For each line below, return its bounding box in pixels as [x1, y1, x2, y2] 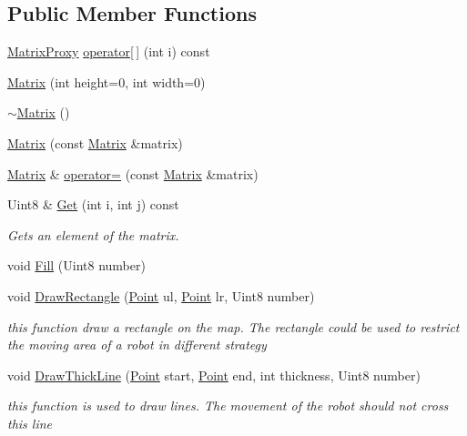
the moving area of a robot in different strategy [7, 335, 267, 354]
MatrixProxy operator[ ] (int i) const [7, 42, 210, 61]
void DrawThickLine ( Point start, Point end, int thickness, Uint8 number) [7, 365, 421, 384]
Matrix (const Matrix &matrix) [7, 133, 183, 152]
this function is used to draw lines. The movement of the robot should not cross [7, 396, 449, 415]
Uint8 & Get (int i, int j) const [7, 195, 179, 214]
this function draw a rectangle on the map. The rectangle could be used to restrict [7, 317, 460, 336]
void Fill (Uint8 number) [7, 256, 146, 275]
